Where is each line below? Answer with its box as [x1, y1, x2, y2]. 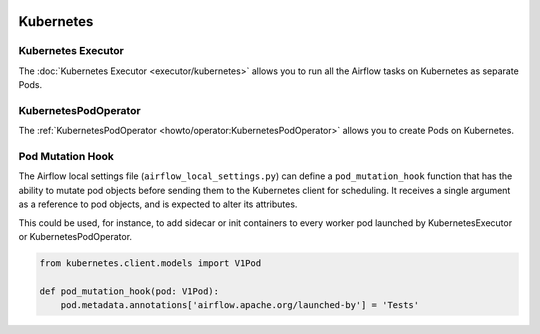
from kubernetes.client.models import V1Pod [39, 257, 262, 269]
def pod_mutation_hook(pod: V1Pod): [39, 285, 220, 297]
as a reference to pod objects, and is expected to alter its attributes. [18, 198, 298, 210]
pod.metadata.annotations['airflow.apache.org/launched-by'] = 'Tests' [60, 300, 420, 311]
